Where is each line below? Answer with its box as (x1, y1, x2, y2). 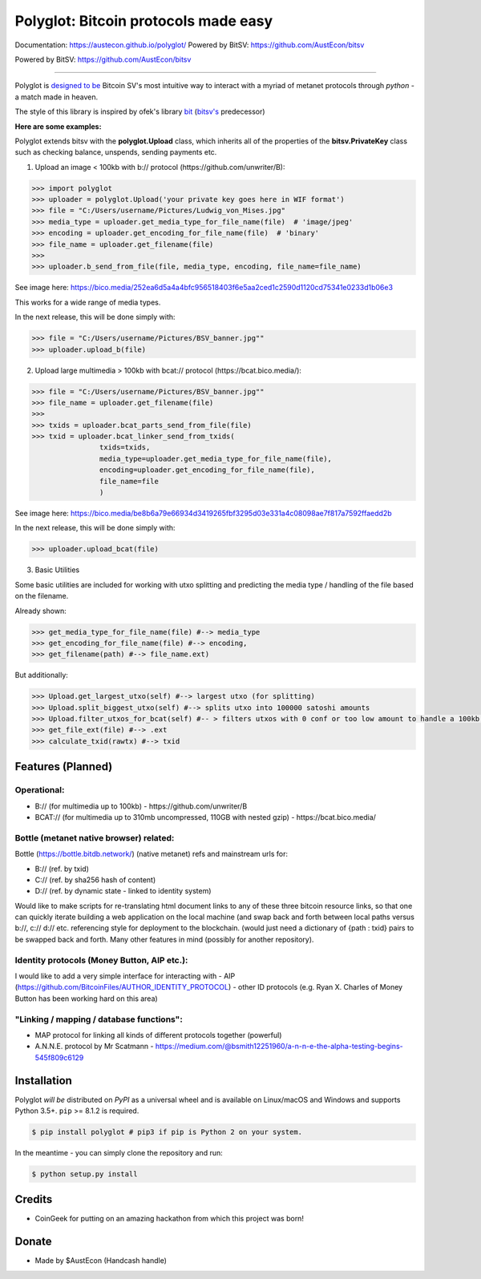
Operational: (14, 785, 65, 796)
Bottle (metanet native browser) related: (14, 832, 175, 843)
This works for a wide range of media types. (14, 297, 161, 307)
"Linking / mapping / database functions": (14, 1014, 184, 1025)
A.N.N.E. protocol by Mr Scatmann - (34, 1042, 154, 1051)
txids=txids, (99, 443, 151, 452)
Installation (14, 1074, 72, 1087)
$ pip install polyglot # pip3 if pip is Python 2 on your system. (31, 1127, 303, 1136)
